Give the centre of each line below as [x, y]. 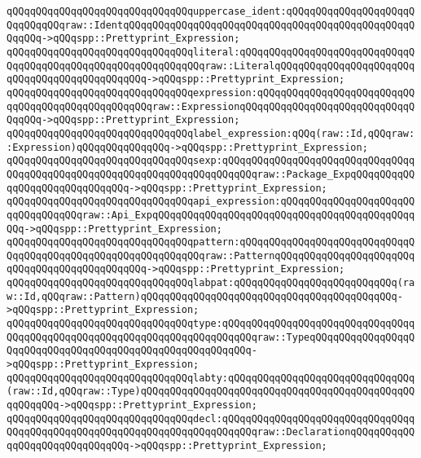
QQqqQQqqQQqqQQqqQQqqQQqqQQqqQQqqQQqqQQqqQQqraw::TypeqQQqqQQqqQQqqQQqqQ [211, 337]
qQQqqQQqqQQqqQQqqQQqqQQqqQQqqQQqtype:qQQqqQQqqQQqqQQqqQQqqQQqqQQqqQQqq [211, 324]
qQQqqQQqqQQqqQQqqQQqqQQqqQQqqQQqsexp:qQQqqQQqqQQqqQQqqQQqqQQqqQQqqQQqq [211, 161]
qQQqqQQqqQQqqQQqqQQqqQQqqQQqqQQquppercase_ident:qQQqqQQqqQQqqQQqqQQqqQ [211, 11]
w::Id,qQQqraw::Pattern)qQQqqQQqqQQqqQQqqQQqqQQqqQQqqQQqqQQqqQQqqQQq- [205, 296]
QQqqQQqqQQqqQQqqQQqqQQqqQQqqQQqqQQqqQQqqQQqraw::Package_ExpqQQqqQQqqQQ [211, 174]
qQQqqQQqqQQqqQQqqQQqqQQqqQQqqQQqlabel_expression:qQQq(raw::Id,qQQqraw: [211, 133]
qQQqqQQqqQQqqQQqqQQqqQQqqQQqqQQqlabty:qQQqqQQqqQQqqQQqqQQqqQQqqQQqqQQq [211, 378]
